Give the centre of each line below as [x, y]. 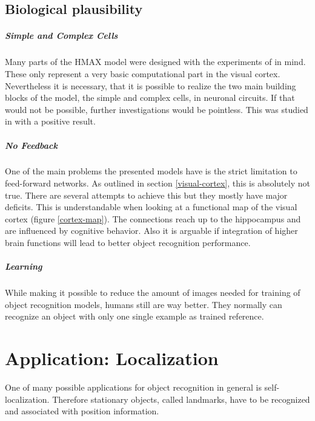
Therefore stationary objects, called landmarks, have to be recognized [181, 399]
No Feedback [31, 145]
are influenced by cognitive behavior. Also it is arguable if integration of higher [151, 231]
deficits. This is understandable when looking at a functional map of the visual [151, 207]
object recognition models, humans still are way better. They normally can [144, 304]
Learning [24, 266]
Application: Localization [112, 358]
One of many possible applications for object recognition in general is [133, 387]
